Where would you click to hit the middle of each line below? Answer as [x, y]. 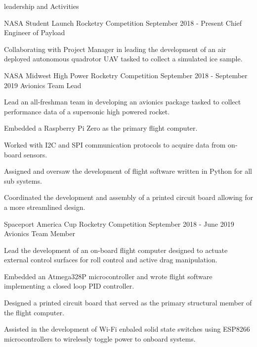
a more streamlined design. [45, 207]
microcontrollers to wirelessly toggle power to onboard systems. [100, 338]
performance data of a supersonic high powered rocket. [87, 111]
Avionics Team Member [40, 233]
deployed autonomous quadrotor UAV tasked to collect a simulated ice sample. [123, 59]
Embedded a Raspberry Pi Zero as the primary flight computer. [101, 128]
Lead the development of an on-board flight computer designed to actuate [116, 250]
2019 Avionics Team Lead [43, 85]
